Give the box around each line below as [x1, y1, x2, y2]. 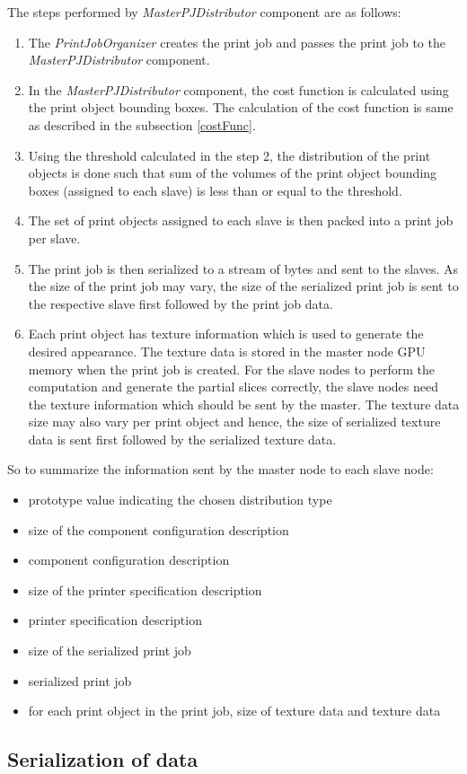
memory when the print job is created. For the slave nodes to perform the [28, 359, 435, 378]
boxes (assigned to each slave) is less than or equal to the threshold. [28, 180, 402, 199]
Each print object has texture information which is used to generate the [28, 324, 424, 343]
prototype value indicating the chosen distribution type [28, 490, 332, 509]
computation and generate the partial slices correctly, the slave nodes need [28, 377, 439, 396]
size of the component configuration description [28, 520, 289, 539]
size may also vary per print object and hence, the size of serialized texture [28, 412, 441, 431]
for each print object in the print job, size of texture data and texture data [28, 701, 441, 720]
